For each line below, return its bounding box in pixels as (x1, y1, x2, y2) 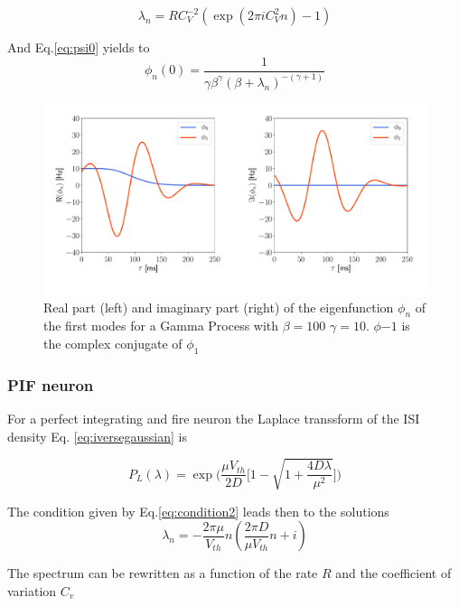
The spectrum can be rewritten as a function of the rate (7, 564, 318, 583)
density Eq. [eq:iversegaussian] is (7, 426, 187, 445)
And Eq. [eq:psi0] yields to (7, 38, 150, 56)
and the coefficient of (335, 564, 452, 583)
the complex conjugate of (43, 333, 183, 352)
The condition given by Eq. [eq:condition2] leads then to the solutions (7, 501, 389, 520)
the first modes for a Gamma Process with (43, 316, 279, 335)
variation (7, 581, 57, 600)
